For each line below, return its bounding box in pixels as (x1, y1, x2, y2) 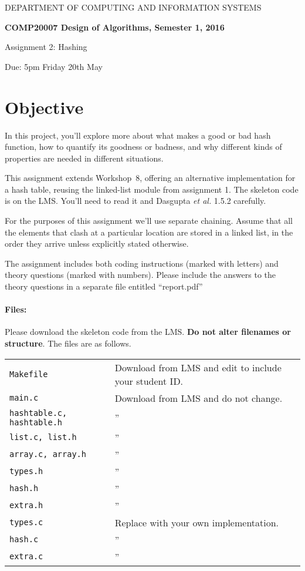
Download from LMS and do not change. (114, 391, 283, 405)
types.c (9, 518, 43, 528)
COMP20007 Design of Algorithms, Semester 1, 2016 (5, 21, 225, 33)
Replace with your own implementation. (114, 515, 279, 529)
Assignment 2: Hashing (5, 41, 87, 53)
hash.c (9, 535, 39, 545)
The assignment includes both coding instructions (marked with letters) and (5, 257, 279, 269)
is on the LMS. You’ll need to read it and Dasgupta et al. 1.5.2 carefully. (5, 194, 266, 207)
